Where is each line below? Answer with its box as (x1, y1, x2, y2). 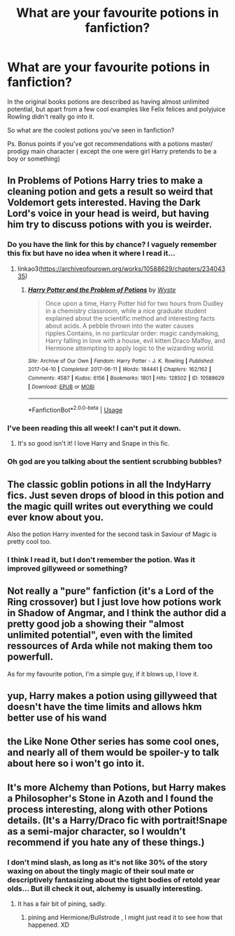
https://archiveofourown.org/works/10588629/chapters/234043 (41, 265, 226, 273)
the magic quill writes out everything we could (7, 500, 213, 512)
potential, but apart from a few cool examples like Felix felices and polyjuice (7, 105, 226, 113)
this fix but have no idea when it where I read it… (7, 248, 176, 258)
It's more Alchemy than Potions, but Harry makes (7, 781, 227, 794)
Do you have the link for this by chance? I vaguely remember (7, 240, 217, 250)
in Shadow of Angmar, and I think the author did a (7, 607, 227, 619)
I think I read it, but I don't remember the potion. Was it (7, 554, 196, 564)
